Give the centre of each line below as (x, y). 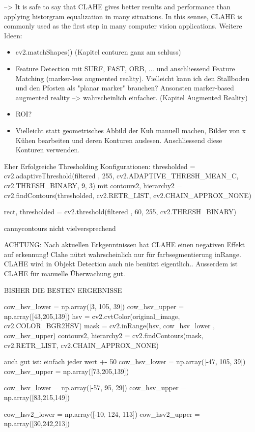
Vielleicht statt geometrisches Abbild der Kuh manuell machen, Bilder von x (131, 130)
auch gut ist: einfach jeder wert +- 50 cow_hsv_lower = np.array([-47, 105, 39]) (125, 361)
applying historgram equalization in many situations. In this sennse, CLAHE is (123, 16)
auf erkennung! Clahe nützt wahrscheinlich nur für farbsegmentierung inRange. (123, 254)
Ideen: (13, 35)
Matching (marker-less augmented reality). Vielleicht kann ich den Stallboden (132, 78)
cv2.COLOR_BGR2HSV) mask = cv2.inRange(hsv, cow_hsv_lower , (110, 326)
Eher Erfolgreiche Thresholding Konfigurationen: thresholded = (100, 166)
